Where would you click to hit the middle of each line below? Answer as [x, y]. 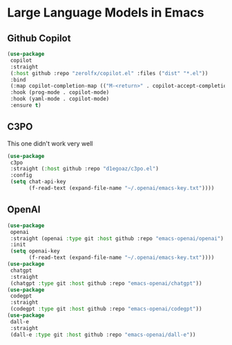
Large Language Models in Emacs [106, 13]
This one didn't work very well [50, 144]
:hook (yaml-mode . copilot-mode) [60, 99]
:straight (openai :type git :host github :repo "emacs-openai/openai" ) [117, 238]
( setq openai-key [35, 251]
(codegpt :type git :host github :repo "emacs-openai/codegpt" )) [106, 309]
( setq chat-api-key [38, 182]
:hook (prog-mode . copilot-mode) [60, 92]
